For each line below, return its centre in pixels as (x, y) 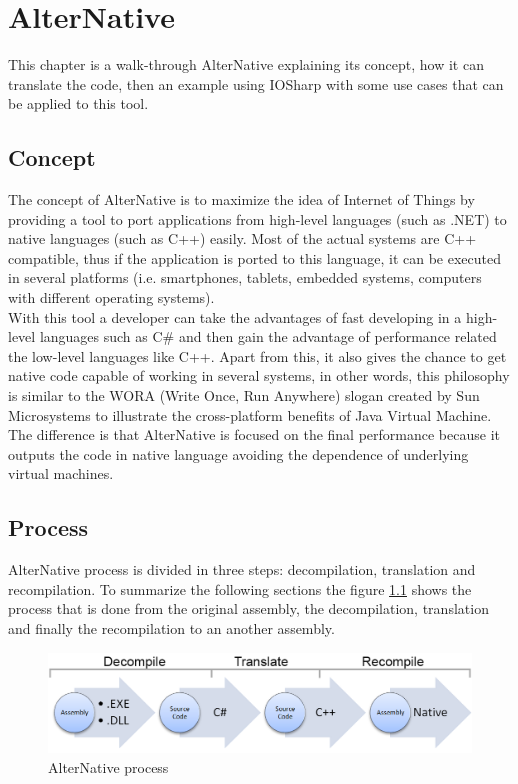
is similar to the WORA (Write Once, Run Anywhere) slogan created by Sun (244, 395)
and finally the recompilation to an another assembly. (171, 628)
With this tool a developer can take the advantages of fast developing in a (235, 316)
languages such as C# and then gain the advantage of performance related (268, 336)
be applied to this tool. (78, 103)
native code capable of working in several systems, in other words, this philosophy (259, 375)
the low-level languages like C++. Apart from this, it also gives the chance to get (257, 355)
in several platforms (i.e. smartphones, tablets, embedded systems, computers (245, 277)
